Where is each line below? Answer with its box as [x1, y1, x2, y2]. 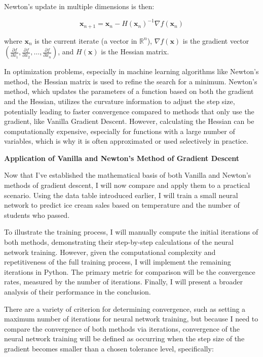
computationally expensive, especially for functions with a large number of [4, 125, 235, 136]
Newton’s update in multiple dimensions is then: [4, 1, 155, 11]
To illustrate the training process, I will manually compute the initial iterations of [4, 226, 258, 237]
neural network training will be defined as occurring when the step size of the [4, 333, 245, 344]
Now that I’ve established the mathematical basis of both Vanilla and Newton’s [4, 170, 251, 180]
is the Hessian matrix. [101, 46, 169, 57]
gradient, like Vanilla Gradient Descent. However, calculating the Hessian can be [4, 116, 254, 126]
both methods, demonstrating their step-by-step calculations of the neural [4, 237, 234, 247]
